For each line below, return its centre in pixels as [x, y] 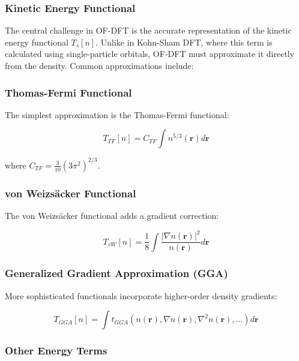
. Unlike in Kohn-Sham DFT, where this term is [184, 42]
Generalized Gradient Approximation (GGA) [116, 273]
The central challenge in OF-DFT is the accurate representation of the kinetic [148, 30]
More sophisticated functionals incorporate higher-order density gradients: [141, 295]
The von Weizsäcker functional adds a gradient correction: [112, 216]
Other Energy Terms [56, 351]
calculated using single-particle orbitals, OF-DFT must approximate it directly [150, 54]
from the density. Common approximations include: [99, 65]
